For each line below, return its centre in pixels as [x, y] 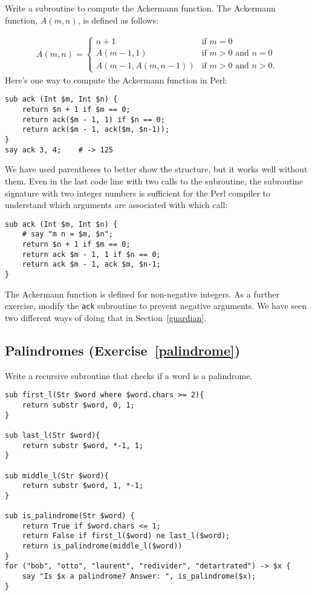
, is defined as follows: [118, 20]
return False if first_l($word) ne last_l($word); [126, 536]
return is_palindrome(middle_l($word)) [102, 546]
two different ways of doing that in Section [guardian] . [106, 317]
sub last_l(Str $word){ [53, 435]
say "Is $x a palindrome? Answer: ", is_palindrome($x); [139, 577]
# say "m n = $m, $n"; [67, 234]
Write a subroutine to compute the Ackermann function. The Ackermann [140, 8]
